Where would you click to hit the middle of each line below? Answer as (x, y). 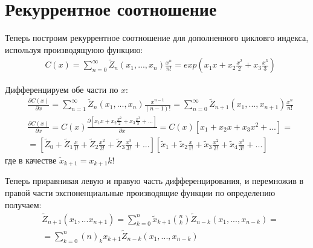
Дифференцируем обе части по (62, 90)
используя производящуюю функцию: (74, 49)
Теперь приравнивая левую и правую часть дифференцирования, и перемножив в (154, 181)
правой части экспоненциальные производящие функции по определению (140, 193)
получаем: (23, 204)
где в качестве (31, 160)
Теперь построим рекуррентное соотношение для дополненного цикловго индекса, (157, 38)
